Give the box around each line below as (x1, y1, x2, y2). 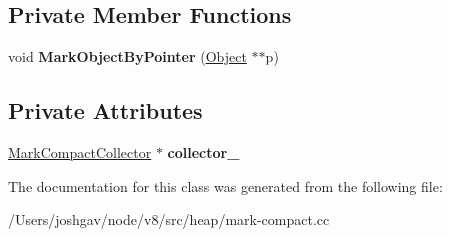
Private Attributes (8, 95, 203, 126)
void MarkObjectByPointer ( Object (8, 46, 247, 67)
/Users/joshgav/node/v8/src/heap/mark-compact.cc (8, 209, 330, 230)
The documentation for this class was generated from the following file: (8, 175, 443, 196)
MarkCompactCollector (8, 142, 152, 162)
